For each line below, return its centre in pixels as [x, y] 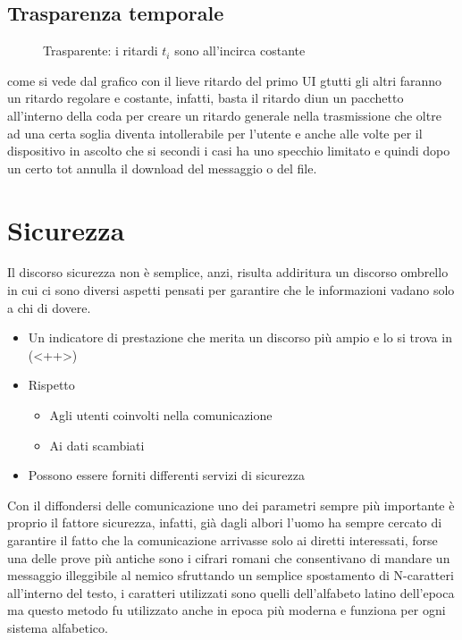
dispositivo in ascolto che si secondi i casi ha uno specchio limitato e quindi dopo [229, 151]
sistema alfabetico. [58, 627]
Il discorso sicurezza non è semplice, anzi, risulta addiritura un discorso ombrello [228, 272]
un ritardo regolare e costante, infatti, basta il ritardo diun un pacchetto [206, 98]
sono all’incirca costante [240, 51]
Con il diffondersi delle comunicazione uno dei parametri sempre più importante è [231, 505]
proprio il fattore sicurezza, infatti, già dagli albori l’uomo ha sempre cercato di [225, 522]
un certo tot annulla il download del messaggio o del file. [162, 168]
